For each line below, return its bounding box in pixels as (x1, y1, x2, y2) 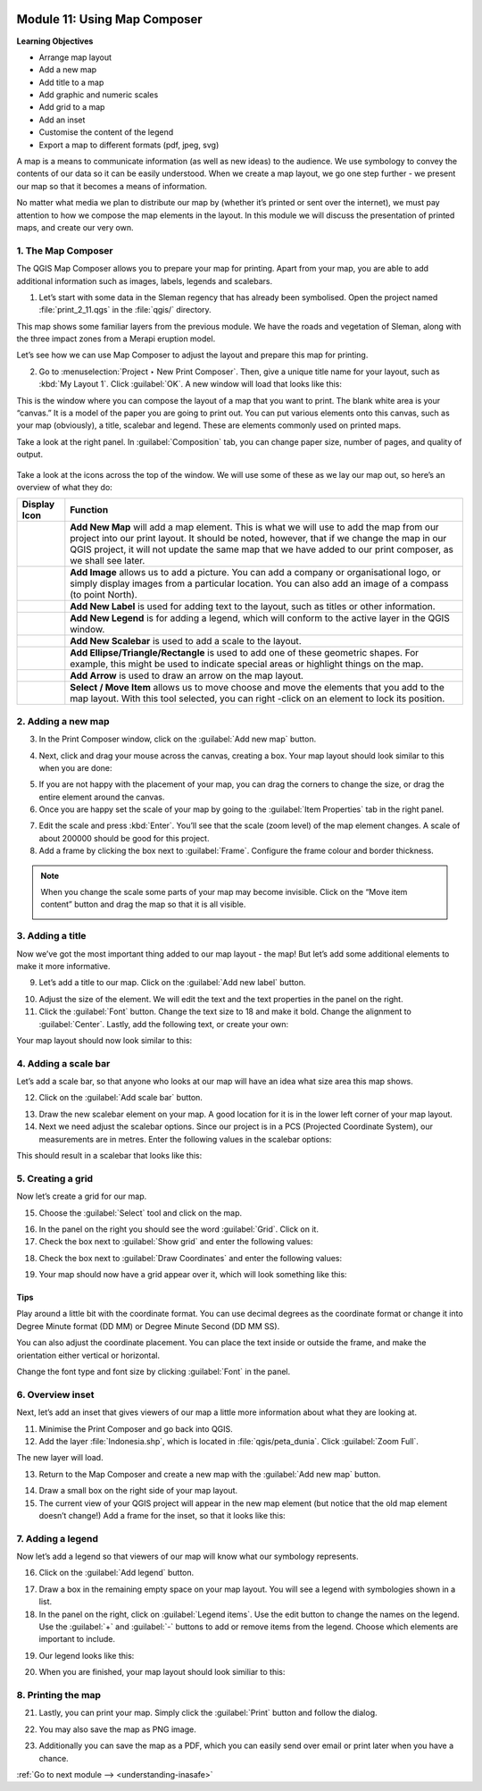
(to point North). (70, 589, 137, 601)
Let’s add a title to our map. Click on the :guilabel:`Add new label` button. (38, 977, 306, 988)
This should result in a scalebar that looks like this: (16, 1151, 203, 1160)
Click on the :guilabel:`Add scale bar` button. (38, 1092, 203, 1103)
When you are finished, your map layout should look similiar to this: (38, 1667, 286, 1678)
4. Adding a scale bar (16, 1057, 111, 1069)
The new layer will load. (16, 1452, 104, 1463)
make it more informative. (16, 960, 111, 971)
